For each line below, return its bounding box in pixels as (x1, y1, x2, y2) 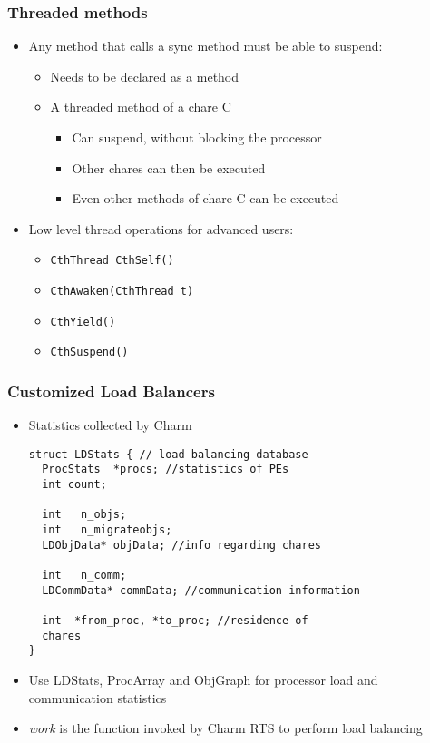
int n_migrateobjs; (42, 523, 172, 537)
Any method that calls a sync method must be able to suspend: (28, 36, 383, 55)
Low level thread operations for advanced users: (28, 219, 294, 238)
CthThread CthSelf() (50, 254, 174, 268)
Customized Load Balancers (7, 379, 215, 402)
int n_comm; (42, 569, 127, 582)
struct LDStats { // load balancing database (28, 447, 308, 461)
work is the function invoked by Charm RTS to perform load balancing (28, 719, 423, 738)
